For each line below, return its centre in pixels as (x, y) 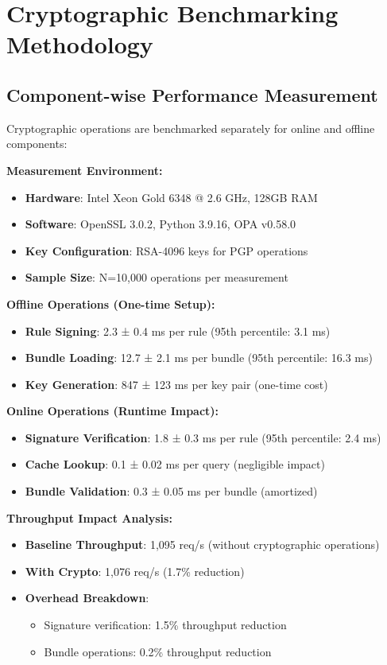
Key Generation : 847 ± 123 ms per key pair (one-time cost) (176, 384)
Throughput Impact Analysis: (89, 517)
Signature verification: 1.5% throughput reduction (165, 625)
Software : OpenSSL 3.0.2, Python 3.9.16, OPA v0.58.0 (161, 224)
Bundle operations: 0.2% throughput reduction (158, 651)
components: (37, 144)
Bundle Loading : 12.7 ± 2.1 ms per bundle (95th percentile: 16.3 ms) (199, 358)
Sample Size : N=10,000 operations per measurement (157, 277)
